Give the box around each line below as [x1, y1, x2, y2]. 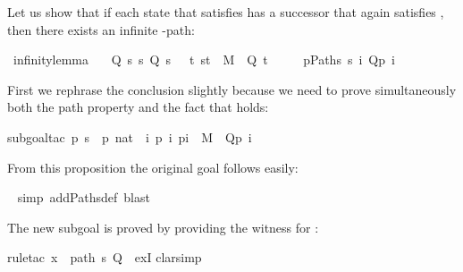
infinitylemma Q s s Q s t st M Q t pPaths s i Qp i [13, 50, 395, 69]
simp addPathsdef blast [17, 188, 150, 207]
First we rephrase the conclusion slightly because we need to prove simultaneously [7, 80, 457, 98]
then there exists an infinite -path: [7, 20, 195, 38]
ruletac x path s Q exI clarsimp [7, 248, 202, 267]
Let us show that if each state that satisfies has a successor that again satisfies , [7, 3, 444, 21]
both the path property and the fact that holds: [7, 98, 269, 116]
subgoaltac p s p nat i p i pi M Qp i [7, 127, 252, 146]
